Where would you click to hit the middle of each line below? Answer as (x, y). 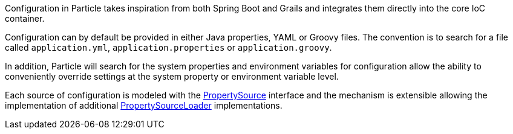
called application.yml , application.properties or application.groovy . (168, 47)
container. (25, 18)
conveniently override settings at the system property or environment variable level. (172, 76)
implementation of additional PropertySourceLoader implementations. (144, 105)
